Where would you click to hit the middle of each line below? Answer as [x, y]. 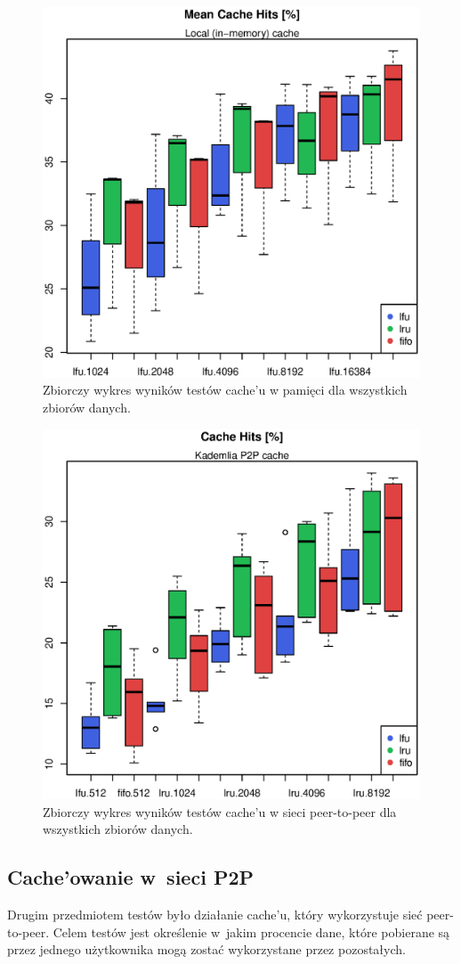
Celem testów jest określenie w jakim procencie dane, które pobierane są [251, 931]
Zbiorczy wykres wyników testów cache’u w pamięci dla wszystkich [225, 390]
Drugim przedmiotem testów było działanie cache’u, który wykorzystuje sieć [215, 915]
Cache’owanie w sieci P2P [130, 877]
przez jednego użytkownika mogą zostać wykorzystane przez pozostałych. [206, 949]
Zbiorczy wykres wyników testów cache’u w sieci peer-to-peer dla [220, 811]
